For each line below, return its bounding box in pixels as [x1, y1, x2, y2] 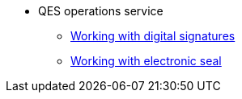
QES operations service [38, 4, 163, 18]
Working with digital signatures [70, 29, 236, 43]
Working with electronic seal [70, 54, 222, 68]
